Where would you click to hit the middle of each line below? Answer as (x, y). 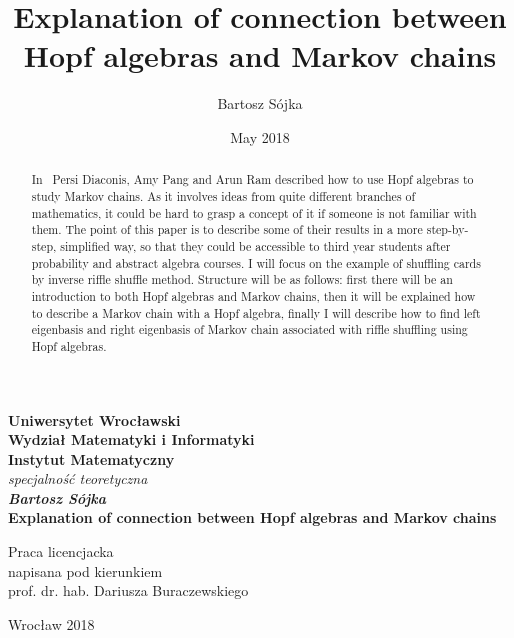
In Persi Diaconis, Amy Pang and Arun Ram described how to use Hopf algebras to (252, 179)
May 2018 (260, 136)
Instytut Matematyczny (91, 458)
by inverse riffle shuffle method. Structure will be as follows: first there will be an (242, 279)
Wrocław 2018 (51, 623)
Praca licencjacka (61, 551)
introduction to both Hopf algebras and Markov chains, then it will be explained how (253, 295)
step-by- (447, 229)
